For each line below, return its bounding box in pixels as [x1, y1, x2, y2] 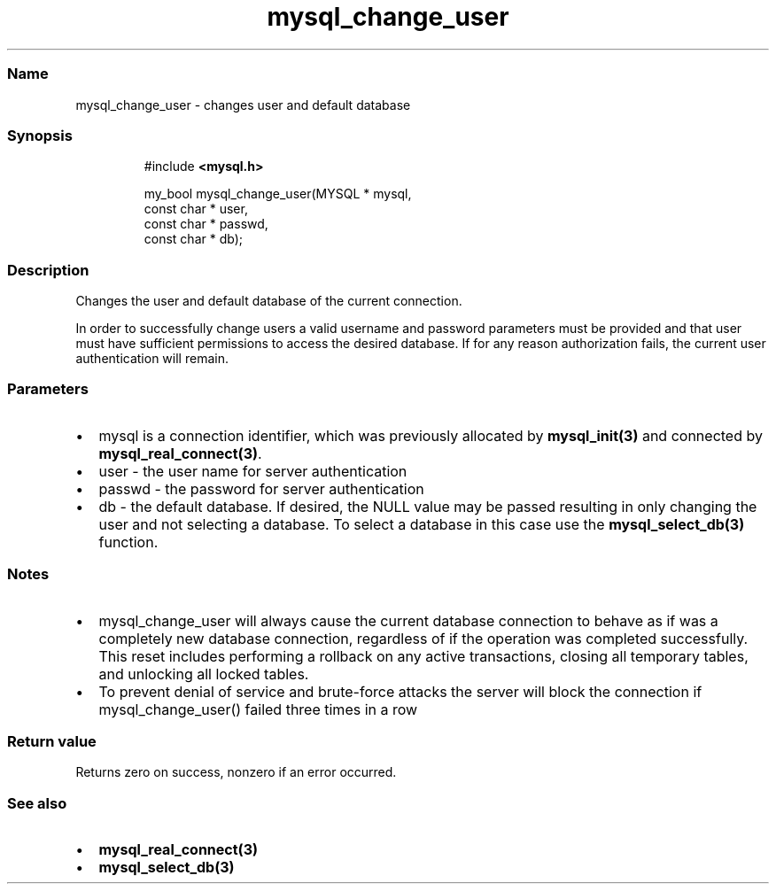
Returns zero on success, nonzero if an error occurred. [75, 764, 397, 780]
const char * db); [144, 231, 243, 247]
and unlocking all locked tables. [98, 664, 309, 683]
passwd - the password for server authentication [98, 479, 424, 498]
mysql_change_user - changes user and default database [75, 97, 411, 112]
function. [98, 532, 159, 551]
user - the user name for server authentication [98, 461, 407, 480]
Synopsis [7, 126, 73, 144]
